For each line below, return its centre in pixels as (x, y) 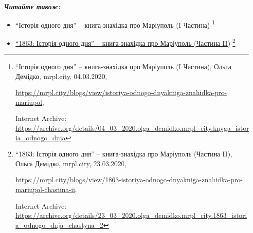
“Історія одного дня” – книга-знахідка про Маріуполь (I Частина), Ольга (123, 67)
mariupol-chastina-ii (45, 189)
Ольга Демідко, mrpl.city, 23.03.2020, (71, 163)
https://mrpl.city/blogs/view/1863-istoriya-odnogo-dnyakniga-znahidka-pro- (129, 180)
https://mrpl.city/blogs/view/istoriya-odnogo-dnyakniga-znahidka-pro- (121, 92)
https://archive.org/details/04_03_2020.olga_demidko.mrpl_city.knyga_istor (132, 128)
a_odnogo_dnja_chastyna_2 (59, 224)
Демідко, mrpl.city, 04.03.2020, (61, 76)
